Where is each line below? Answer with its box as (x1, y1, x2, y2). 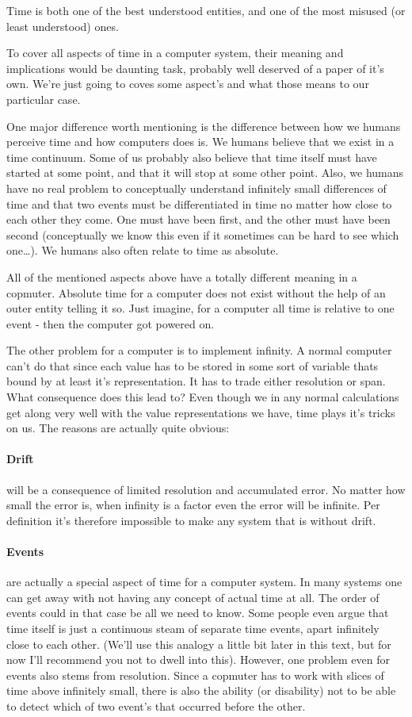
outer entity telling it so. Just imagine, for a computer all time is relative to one (6, 300, 395, 316)
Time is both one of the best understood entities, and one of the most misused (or (6, 2, 406, 18)
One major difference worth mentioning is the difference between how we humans (6, 117, 401, 134)
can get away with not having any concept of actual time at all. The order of (6, 589, 380, 605)
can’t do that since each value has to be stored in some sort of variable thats (6, 357, 379, 374)
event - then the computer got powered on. (6, 315, 215, 332)
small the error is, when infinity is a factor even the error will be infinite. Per (6, 497, 380, 513)
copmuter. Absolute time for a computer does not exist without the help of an (6, 284, 386, 301)
